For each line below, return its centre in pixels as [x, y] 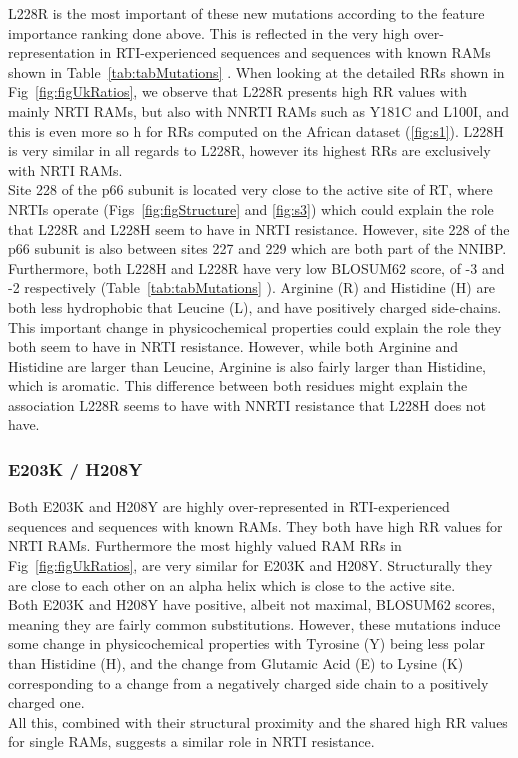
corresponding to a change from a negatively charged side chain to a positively [248, 682]
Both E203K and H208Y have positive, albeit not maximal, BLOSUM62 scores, [252, 604]
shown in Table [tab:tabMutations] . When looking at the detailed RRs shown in [256, 71]
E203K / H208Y [75, 468]
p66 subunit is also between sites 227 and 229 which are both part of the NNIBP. [257, 248]
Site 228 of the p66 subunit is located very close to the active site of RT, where [250, 189]
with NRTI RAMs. [65, 169]
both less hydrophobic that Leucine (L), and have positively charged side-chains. [255, 306]
